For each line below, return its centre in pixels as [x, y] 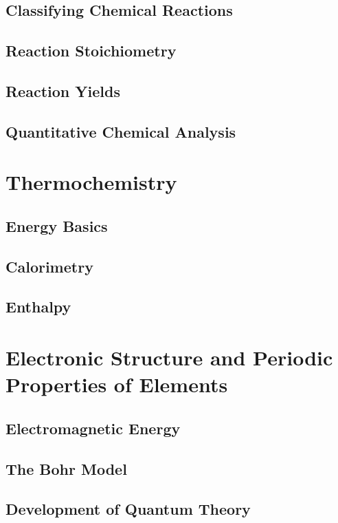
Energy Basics [57, 225]
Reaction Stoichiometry [91, 51]
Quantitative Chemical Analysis [121, 131]
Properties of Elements [117, 384]
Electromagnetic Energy [93, 428]
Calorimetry [49, 266]
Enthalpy [38, 307]
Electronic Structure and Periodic [169, 357]
